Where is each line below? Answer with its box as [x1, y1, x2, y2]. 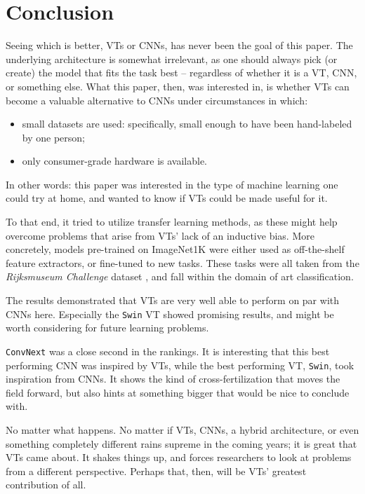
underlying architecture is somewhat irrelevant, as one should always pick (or [6, 51, 338, 66]
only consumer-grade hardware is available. [22, 153, 207, 168]
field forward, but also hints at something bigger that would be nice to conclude [6, 385, 350, 399]
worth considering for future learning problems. [6, 320, 209, 335]
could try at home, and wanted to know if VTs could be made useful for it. [6, 191, 328, 205]
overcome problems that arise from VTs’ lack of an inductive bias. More [6, 228, 314, 242]
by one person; [22, 130, 85, 144]
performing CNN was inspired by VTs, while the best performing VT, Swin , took [6, 357, 354, 372]
